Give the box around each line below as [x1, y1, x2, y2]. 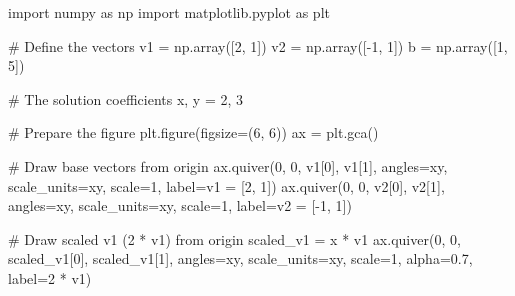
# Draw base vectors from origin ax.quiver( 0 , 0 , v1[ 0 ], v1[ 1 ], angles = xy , [8, 155, 448, 176]
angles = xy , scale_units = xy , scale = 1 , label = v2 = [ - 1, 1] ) [8, 195, 352, 216]
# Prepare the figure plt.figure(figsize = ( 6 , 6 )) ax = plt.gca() [8, 122, 379, 143]
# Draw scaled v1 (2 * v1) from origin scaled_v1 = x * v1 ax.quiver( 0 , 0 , [8, 228, 461, 249]
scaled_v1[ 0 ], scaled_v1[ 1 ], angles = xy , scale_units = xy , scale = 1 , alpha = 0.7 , [8, 248, 473, 269]
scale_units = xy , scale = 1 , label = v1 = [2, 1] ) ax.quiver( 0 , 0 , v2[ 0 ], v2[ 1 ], [8, 175, 445, 196]
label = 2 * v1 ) [8, 267, 92, 288]
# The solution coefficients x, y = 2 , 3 [8, 88, 244, 109]
